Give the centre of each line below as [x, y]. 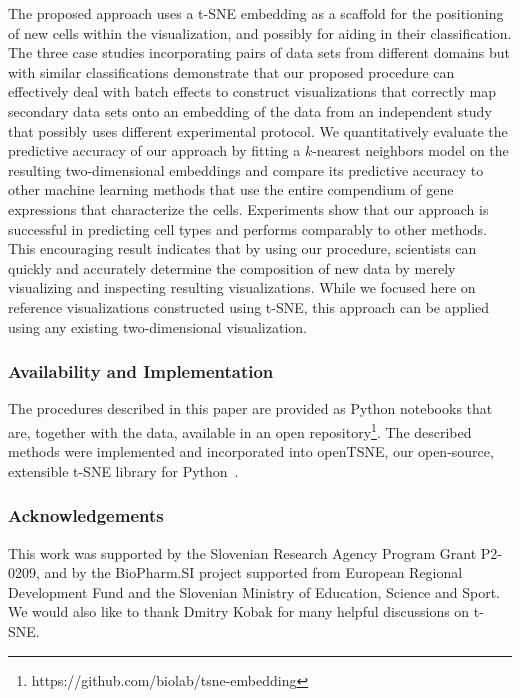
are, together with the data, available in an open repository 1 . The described [240, 430]
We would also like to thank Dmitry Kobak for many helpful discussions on [239, 611]
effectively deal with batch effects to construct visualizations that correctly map [252, 91]
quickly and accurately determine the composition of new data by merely [232, 267]
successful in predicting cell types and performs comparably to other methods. [247, 228]
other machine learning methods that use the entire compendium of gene [231, 189]
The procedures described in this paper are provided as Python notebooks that [250, 408]
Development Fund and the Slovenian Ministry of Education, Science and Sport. [254, 591]
